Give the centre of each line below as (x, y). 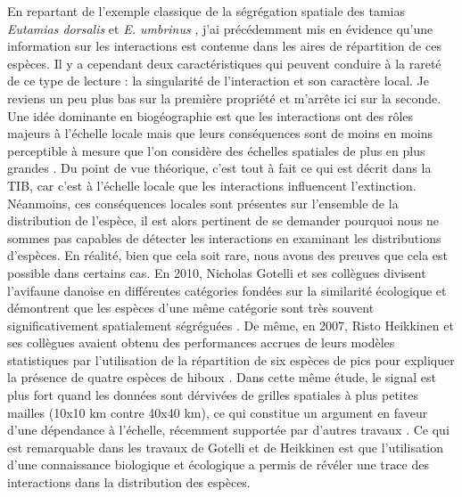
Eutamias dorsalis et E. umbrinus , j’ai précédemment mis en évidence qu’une (220, 28)
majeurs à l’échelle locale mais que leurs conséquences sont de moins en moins (220, 133)
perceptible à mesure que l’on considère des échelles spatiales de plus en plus (216, 150)
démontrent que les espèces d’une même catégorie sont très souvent (191, 308)
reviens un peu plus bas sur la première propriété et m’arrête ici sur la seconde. (224, 98)
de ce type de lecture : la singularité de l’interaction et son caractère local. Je (218, 81)
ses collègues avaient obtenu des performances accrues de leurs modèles (201, 342)
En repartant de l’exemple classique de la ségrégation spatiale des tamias (206, 11)
